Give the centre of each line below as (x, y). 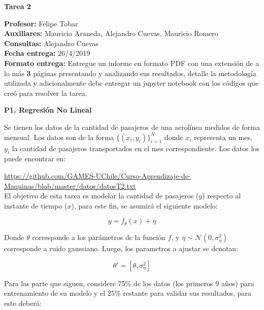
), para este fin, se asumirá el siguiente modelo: (144, 205)
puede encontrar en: (35, 159)
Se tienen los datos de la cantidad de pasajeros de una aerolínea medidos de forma (132, 127)
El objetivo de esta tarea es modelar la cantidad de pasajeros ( (102, 196)
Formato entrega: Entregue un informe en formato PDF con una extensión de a (132, 63)
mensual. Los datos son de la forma (59, 137)
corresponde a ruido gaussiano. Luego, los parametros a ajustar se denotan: (121, 248)
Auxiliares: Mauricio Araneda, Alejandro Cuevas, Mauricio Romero (111, 33)
